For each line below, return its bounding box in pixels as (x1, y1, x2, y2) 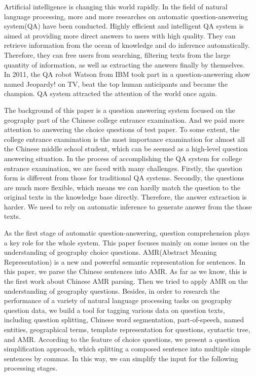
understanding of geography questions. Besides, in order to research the (4, 285, 220, 296)
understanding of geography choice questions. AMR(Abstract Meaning (4, 247, 217, 257)
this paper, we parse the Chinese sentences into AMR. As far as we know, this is (4, 266, 247, 276)
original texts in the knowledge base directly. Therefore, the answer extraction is (4, 192, 247, 202)
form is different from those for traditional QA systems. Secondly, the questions (4, 172, 244, 183)
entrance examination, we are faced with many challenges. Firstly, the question (4, 163, 243, 173)
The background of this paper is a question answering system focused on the (4, 104, 235, 115)
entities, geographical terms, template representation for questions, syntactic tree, (4, 324, 251, 334)
